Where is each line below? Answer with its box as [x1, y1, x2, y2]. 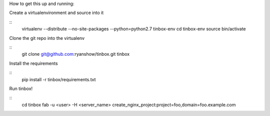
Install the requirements [9, 60, 58, 66]
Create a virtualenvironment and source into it [9, 10, 104, 16]
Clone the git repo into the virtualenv [9, 35, 85, 41]
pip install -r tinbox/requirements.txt [21, 76, 96, 82]
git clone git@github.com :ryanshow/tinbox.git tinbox [21, 51, 130, 57]
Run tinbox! [9, 85, 33, 92]
